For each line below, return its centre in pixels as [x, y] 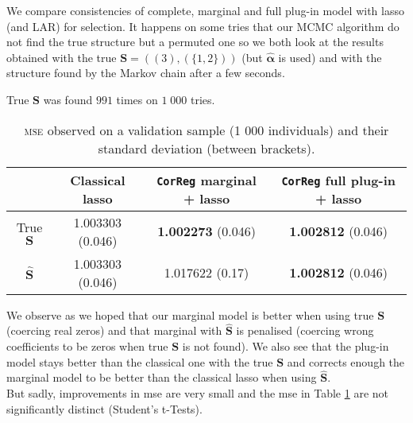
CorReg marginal [206, 180]
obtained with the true [62, 57]
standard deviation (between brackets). [206, 148]
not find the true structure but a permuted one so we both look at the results [195, 42]
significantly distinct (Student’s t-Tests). [104, 408]
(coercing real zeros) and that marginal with [114, 330]
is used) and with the [330, 57]
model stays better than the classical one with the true [140, 361]
